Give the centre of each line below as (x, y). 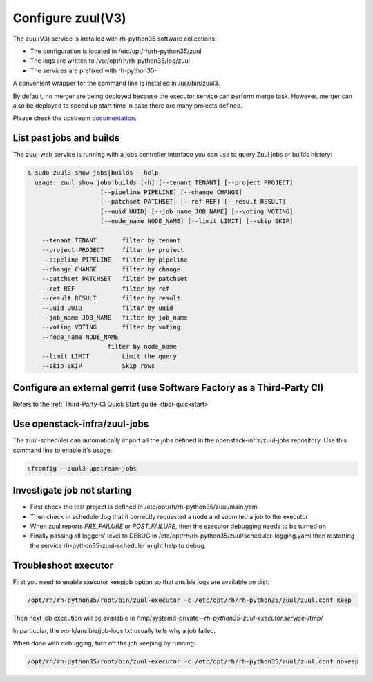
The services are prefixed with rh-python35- (94, 70)
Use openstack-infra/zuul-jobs (81, 424)
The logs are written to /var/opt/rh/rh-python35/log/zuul (110, 61)
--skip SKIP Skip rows (98, 366)
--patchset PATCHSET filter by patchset (115, 279)
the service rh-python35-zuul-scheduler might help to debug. (118, 545)
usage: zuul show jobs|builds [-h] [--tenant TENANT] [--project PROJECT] (164, 182)
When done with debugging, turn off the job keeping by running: (104, 643)
